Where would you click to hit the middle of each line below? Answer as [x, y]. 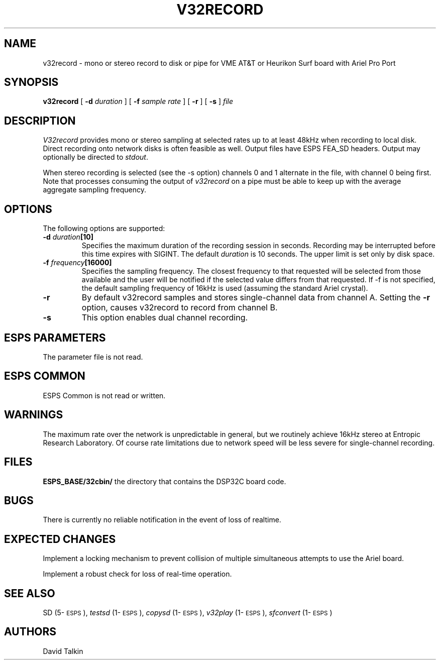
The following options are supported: [104, 229]
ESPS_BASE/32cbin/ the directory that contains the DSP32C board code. [164, 481]
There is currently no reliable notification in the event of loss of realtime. [162, 520]
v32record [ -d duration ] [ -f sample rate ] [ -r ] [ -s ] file [138, 101]
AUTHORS [30, 632]
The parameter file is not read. [93, 357]
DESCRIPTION [40, 121]
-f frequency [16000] [77, 263]
